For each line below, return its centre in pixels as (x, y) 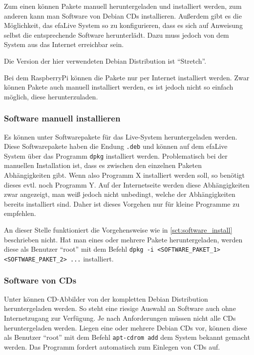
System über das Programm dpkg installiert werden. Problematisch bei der (116, 155)
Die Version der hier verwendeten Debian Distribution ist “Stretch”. (105, 60)
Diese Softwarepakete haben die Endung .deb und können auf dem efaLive (116, 146)
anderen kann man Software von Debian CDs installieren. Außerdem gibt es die (123, 15)
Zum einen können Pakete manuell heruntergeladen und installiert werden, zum (123, 6)
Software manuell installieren (62, 118)
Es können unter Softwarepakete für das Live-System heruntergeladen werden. (121, 136)
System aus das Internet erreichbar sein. (64, 44)
